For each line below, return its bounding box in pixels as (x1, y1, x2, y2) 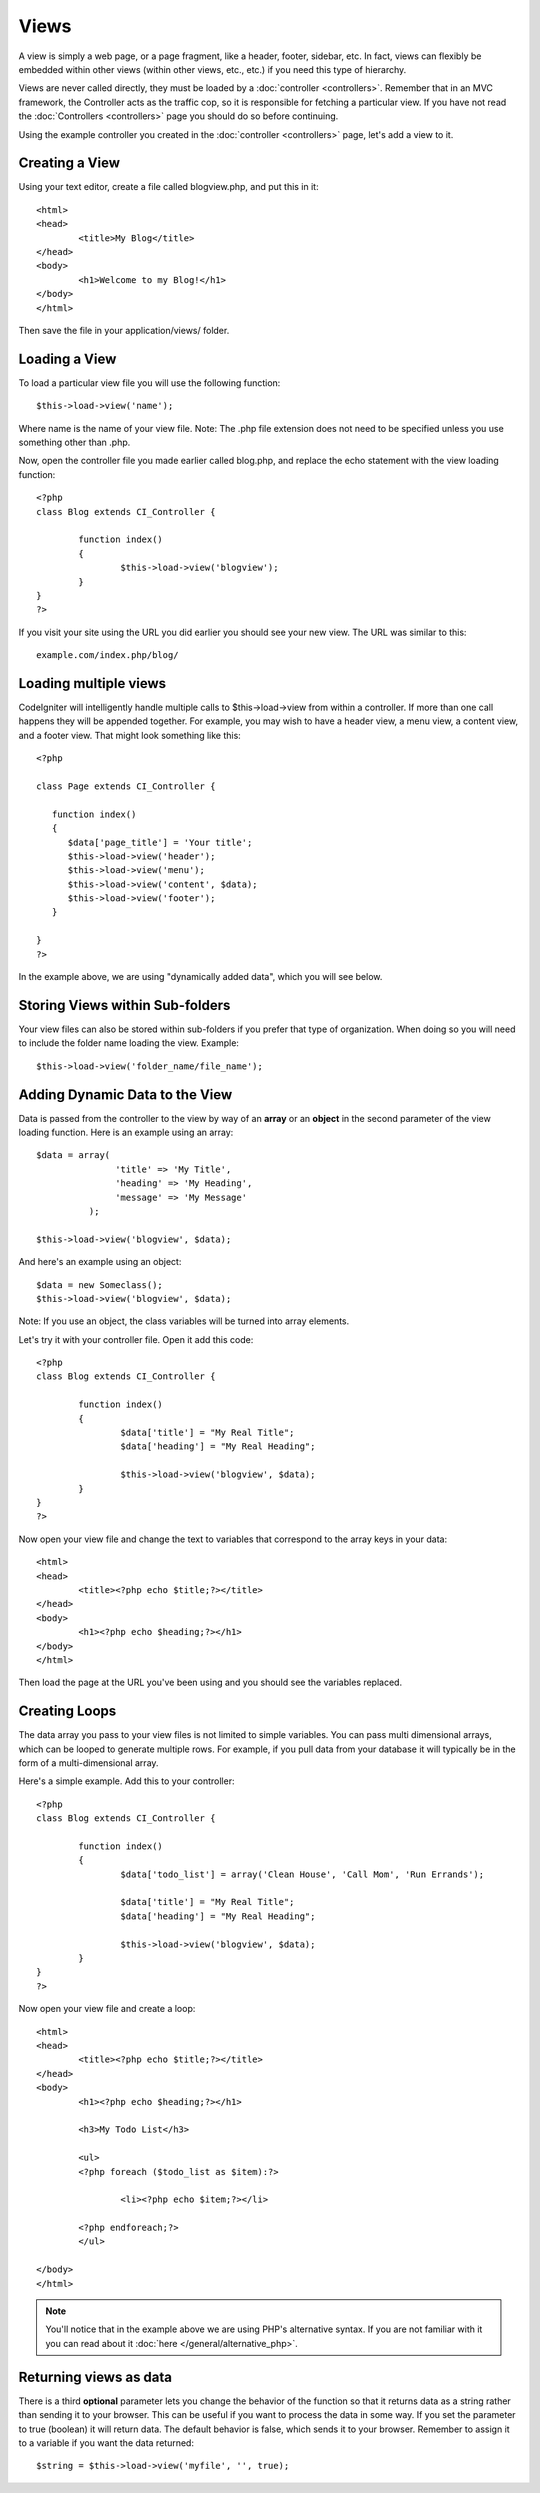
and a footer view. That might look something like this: (18, 729, 242, 741)
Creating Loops (18, 1703, 117, 1720)
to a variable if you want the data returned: (18, 2436, 195, 2449)
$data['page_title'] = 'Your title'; (67, 836, 253, 848)
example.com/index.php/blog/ (36, 650, 179, 661)
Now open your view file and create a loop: (18, 2003, 196, 2015)
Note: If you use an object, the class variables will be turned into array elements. (18, 1315, 350, 1327)
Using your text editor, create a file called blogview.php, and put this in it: (18, 181, 319, 193)
